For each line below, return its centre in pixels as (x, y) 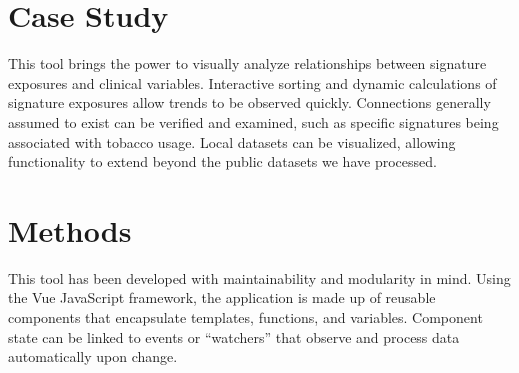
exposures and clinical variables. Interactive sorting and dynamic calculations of (252, 82)
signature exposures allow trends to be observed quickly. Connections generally (249, 102)
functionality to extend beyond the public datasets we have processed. (222, 161)
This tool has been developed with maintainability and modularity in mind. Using (259, 277)
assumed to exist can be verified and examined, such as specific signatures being (253, 121)
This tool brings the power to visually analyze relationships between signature (247, 63)
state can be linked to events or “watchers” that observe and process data (234, 336)
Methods (70, 229)
